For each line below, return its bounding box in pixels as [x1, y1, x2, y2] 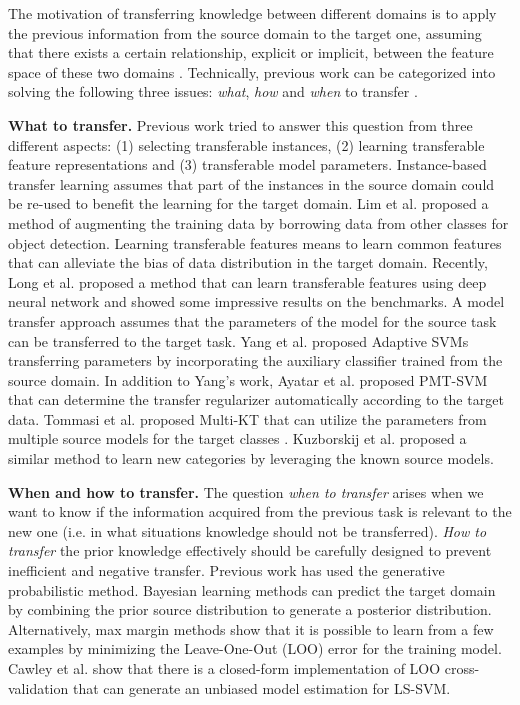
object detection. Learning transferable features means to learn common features [8, 232, 502, 253]
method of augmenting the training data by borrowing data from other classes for [8, 212, 509, 233]
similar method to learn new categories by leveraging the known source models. [8, 448, 494, 469]
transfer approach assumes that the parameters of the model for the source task [8, 310, 497, 331]
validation [8, 677, 69, 698]
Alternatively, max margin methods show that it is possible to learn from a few [8, 618, 494, 639]
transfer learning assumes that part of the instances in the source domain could [8, 173, 495, 194]
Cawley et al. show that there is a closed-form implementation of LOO [8, 658, 441, 678]
